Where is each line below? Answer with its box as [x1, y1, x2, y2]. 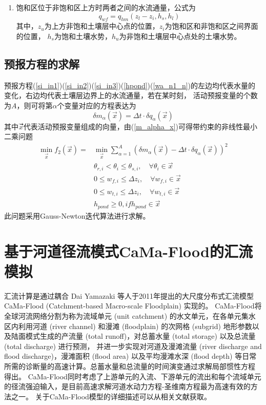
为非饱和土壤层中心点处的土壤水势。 [119, 30, 241, 41]
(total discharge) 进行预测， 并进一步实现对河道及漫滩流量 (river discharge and [4, 340, 262, 351]
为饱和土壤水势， [54, 30, 112, 41]
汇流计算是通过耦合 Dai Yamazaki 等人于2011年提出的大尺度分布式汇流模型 [4, 290, 254, 301]
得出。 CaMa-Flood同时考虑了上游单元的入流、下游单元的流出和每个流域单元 [4, 371, 261, 381]
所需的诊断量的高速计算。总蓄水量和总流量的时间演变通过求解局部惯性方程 [4, 360, 255, 371]
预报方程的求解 [4, 55, 79, 71]
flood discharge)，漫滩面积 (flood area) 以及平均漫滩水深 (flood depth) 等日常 [4, 351, 257, 361]
